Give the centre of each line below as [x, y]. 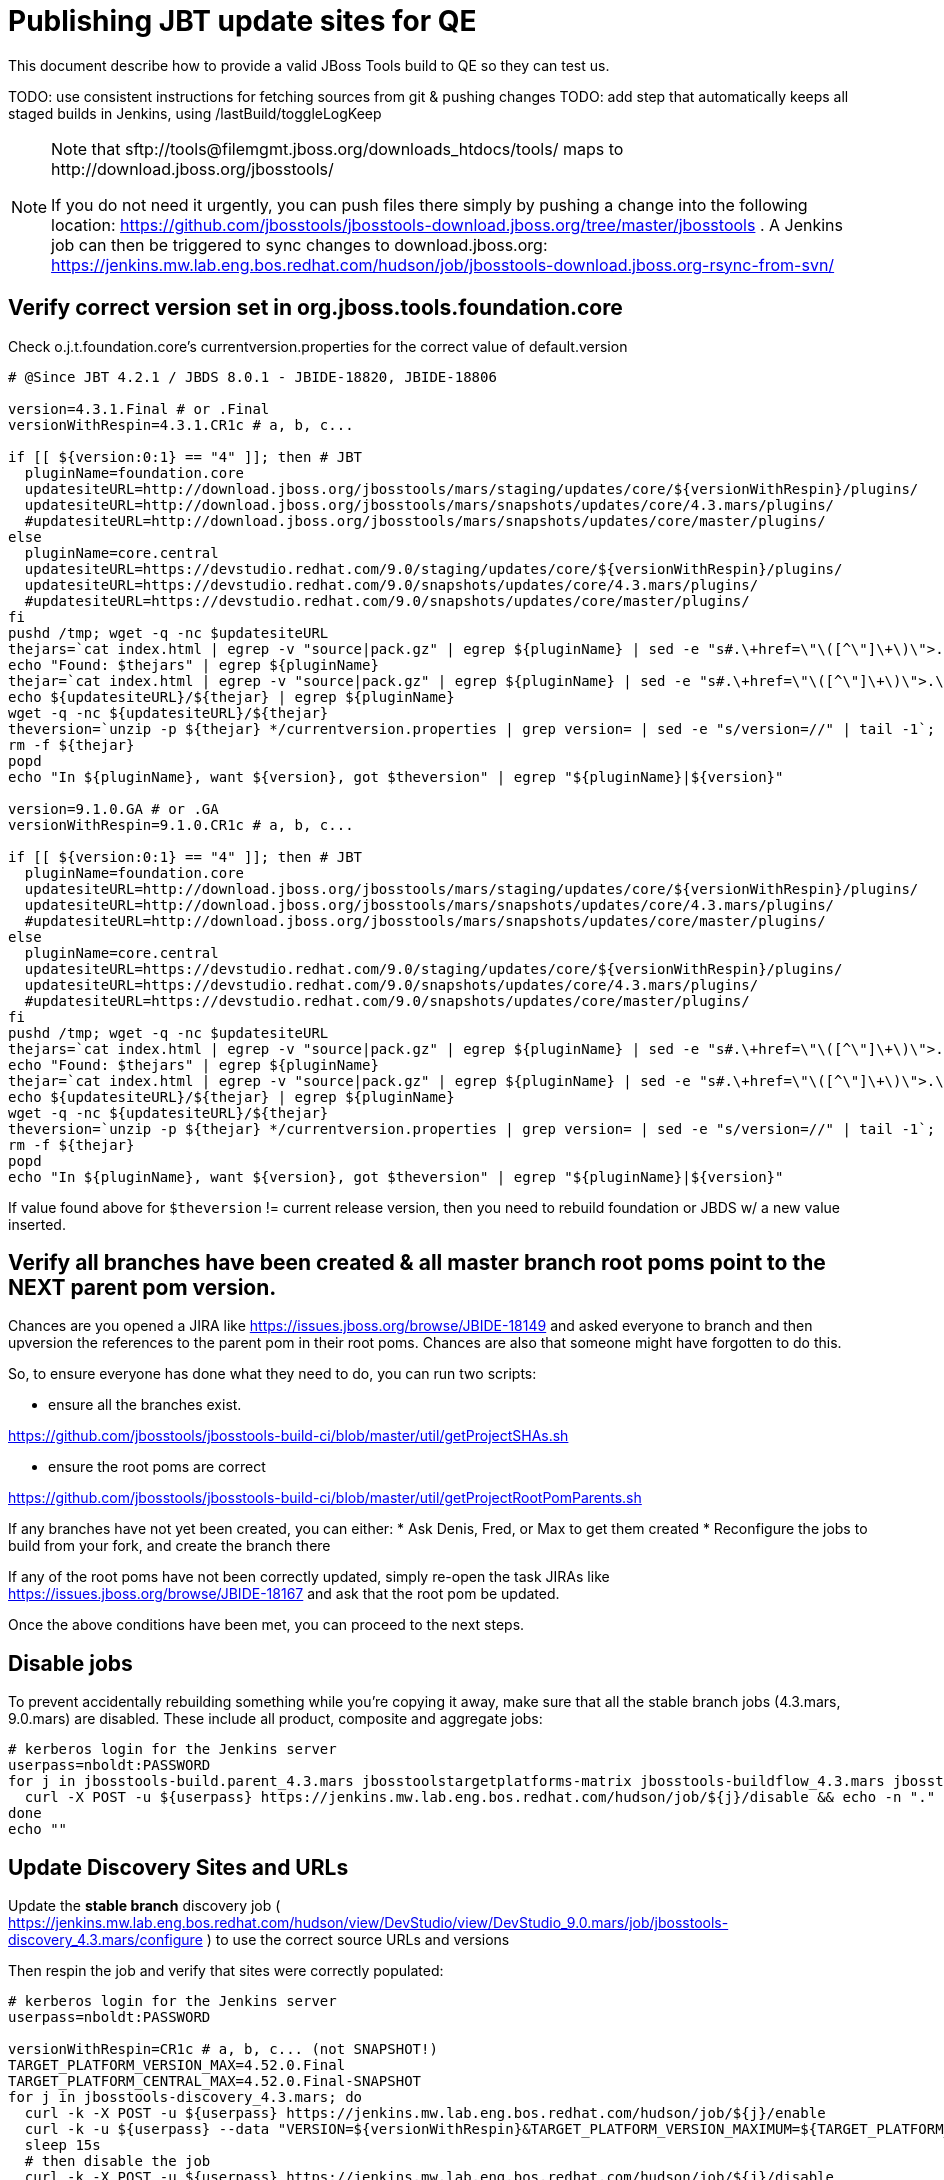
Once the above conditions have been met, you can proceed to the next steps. [266, 1625]
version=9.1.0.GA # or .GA [113, 808]
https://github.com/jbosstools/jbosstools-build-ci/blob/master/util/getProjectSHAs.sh [288, 1436]
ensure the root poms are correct [157, 1467]
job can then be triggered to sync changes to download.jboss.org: [299, 244]
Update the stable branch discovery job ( [144, 1906]
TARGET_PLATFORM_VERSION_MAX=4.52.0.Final [177, 2065]
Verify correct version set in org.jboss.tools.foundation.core [315, 308]
